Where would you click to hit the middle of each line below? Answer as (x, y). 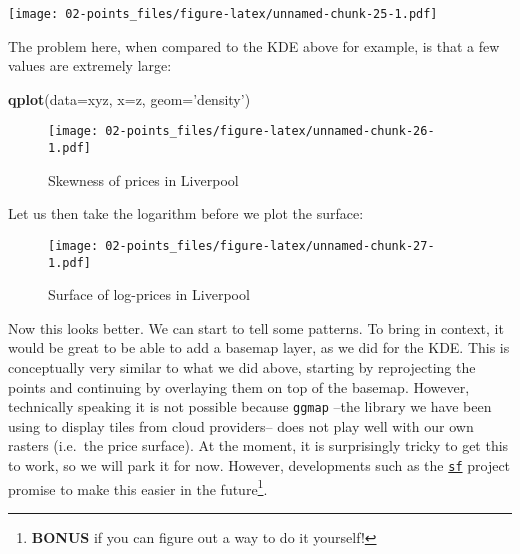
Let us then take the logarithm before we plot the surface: (186, 213)
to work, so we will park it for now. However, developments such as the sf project (259, 465)
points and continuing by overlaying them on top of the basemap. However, (239, 386)
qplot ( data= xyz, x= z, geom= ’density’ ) (129, 98)
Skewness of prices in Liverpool (143, 179)
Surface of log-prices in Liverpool (149, 294)
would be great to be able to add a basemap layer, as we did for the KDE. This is (259, 347)
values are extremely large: (90, 65)
